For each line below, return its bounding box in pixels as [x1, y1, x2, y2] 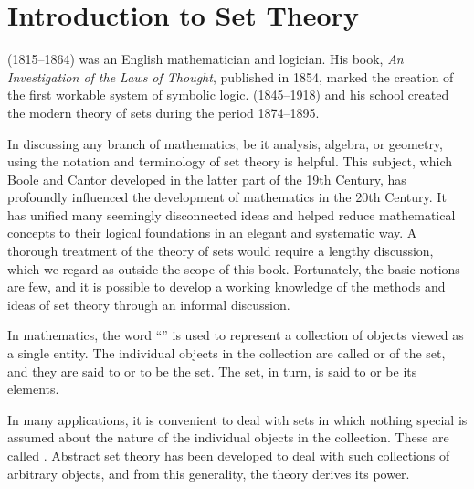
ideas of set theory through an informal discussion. [7, 294, 290, 314]
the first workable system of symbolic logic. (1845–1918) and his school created [7, 85, 449, 104]
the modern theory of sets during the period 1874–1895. [7, 102, 320, 122]
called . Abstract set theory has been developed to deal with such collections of [7, 446, 450, 464]
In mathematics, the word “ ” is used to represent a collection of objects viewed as [7, 325, 464, 345]
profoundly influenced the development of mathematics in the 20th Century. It [7, 187, 447, 207]
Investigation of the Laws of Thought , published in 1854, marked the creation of [7, 67, 454, 86]
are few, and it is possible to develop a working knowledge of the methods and [7, 277, 446, 296]
